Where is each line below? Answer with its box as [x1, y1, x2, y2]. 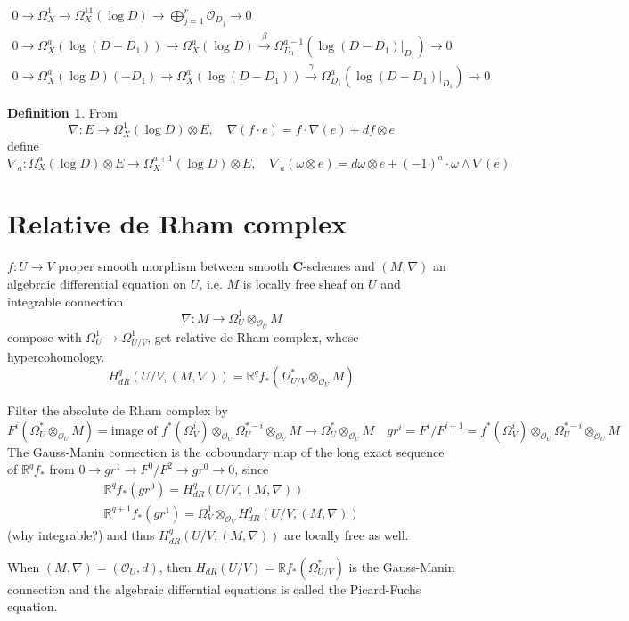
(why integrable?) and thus [7, 526, 155, 544]
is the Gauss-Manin [348, 557, 455, 576]
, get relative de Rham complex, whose [147, 327, 359, 346]
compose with [7, 327, 82, 346]
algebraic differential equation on [7, 274, 187, 292]
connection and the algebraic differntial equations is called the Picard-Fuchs [7, 579, 421, 598]
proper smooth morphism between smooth [58, 257, 289, 275]
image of [110, 424, 158, 437]
